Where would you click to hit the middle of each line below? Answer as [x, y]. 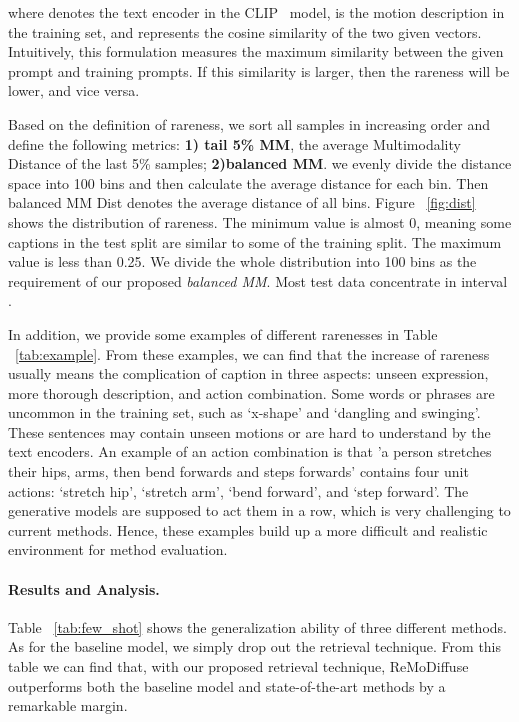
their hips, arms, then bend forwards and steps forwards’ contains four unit [238, 471]
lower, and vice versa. [74, 90]
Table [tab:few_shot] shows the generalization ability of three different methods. [257, 626]
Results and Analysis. [84, 588]
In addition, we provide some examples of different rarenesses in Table [223, 333]
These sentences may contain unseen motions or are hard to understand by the [249, 431]
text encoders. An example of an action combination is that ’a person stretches [250, 451]
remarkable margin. [68, 705]
